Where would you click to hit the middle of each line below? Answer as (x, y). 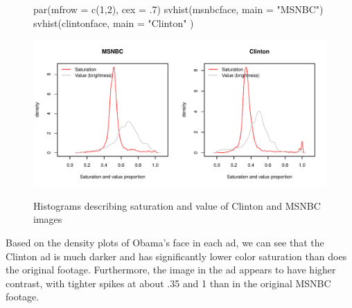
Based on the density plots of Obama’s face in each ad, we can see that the (165, 242)
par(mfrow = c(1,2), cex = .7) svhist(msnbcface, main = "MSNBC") (178, 9)
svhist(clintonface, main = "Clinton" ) (114, 22)
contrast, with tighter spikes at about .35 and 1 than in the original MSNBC (168, 283)
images (48, 219)
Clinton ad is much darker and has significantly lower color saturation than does (176, 256)
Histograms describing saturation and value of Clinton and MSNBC (177, 205)
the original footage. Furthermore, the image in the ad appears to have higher (171, 270)
